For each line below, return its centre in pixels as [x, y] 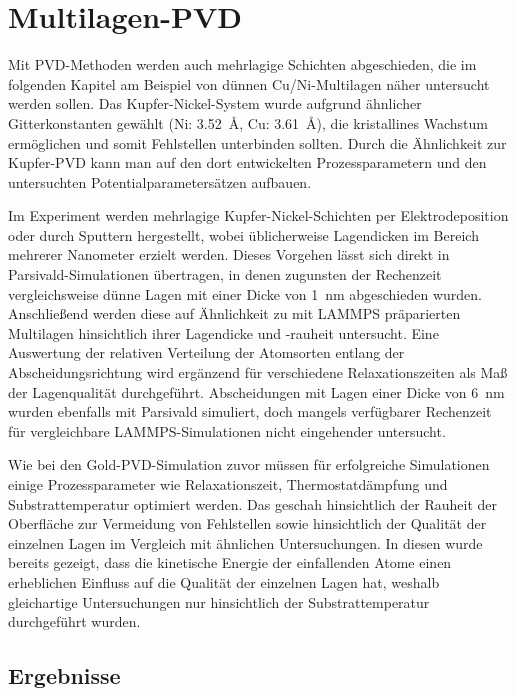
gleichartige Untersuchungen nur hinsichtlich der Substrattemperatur [219, 601]
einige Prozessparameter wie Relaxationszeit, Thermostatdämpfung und [228, 484]
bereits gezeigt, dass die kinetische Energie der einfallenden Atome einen [230, 562]
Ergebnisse [64, 675]
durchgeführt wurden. [74, 621]
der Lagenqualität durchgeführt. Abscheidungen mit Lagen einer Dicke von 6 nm [256, 391]
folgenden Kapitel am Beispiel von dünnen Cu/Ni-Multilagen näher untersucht [249, 83]
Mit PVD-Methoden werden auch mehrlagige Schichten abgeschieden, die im [242, 64]
